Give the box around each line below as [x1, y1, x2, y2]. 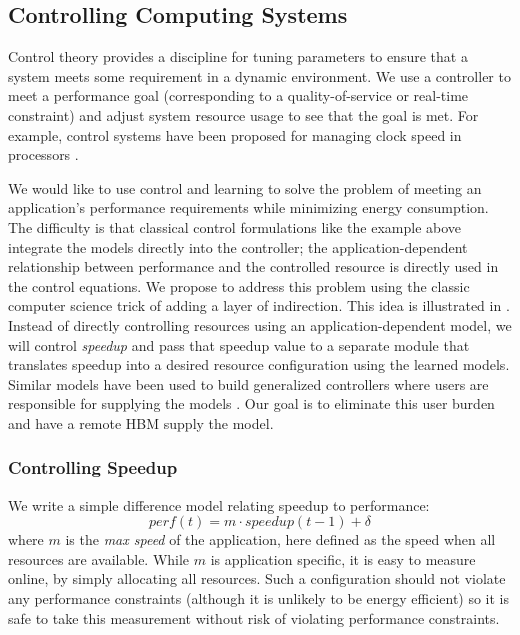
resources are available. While [8, 548, 190, 569]
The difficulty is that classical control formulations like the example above [8, 216, 462, 237]
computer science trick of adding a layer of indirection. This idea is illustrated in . [8, 295, 510, 316]
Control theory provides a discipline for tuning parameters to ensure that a [8, 46, 468, 67]
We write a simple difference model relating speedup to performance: [8, 494, 430, 515]
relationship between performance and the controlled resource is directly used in [8, 256, 499, 277]
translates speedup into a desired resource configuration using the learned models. [8, 354, 510, 375]
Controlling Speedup [8, 455, 178, 480]
